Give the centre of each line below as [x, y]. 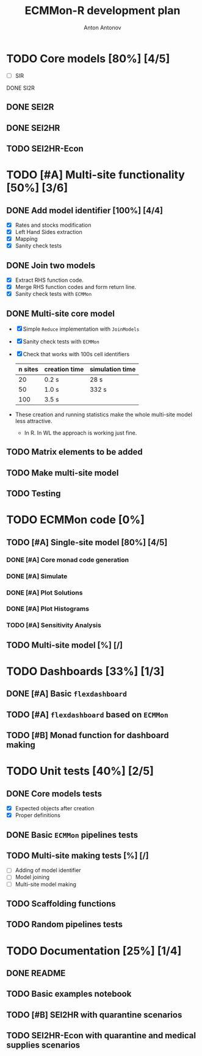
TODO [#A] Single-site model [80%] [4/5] [87, 542]
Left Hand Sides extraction [49, 232]
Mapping [26, 239]
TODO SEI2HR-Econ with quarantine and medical [101, 1036]
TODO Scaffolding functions [61, 904]
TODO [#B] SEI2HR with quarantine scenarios [94, 1015]
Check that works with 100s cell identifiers [76, 354]
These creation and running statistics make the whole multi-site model [103, 414]
